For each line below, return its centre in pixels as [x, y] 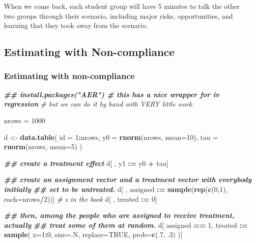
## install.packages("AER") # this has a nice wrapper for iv [112, 94]
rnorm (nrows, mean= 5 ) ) [43, 147]
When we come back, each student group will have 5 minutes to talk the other [122, 6]
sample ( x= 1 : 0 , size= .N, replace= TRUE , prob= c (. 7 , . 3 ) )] [93, 234]
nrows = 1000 [25, 120]
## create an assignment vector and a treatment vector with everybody [128, 179]
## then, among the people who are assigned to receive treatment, [119, 215]
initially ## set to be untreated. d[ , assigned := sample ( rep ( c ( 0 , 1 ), [116, 189]
